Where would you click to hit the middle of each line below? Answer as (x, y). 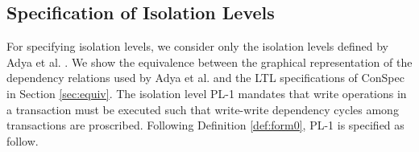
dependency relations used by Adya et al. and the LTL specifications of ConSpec (205, 78)
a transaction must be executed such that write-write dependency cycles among (203, 109)
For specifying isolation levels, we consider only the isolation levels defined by (198, 46)
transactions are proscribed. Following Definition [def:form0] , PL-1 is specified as (205, 125)
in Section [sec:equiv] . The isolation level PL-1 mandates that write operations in (207, 93)
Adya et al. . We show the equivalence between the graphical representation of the (209, 62)
